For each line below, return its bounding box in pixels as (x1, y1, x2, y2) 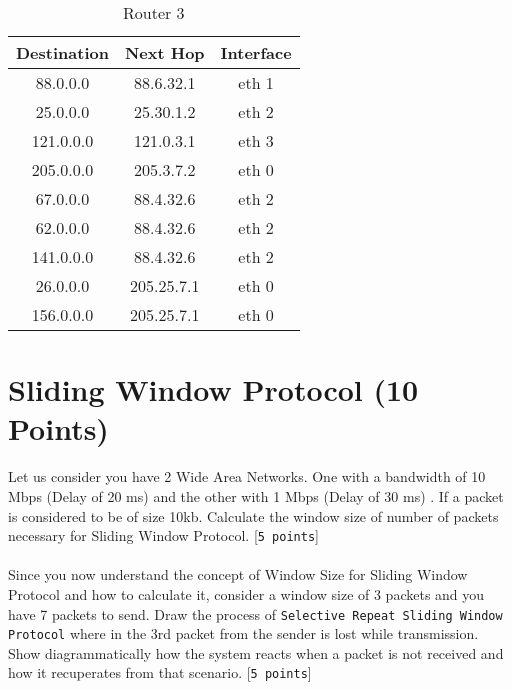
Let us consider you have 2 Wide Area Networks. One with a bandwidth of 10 (8, 466, 486, 487)
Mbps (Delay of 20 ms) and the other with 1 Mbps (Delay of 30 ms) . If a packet (8, 485, 504, 506)
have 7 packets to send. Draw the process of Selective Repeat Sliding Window (8, 603, 503, 624)
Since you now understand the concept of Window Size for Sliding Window (8, 564, 468, 585)
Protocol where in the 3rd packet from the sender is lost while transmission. (8, 623, 479, 644)
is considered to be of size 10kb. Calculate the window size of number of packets (8, 505, 499, 526)
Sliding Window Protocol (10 (8, 369, 419, 410)
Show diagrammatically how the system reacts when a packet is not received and (8, 642, 504, 663)
